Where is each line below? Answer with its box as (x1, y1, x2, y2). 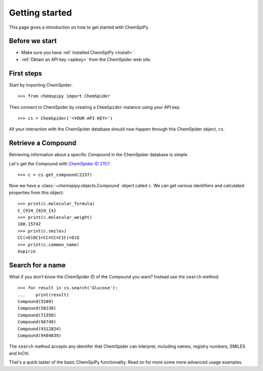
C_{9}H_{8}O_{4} (18, 208, 56, 213)
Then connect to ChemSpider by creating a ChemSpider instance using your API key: (9, 104, 181, 110)
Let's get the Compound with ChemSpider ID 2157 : (9, 160, 111, 166)
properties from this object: (9, 190, 64, 195)
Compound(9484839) (18, 333, 62, 338)
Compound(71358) (18, 312, 56, 318)
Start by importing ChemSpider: (9, 82, 73, 88)
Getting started (9, 7, 72, 18)
